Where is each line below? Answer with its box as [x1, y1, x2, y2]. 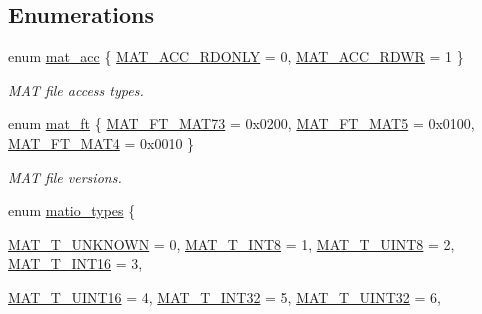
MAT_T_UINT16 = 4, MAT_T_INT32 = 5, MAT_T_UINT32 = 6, [8, 286, 441, 307]
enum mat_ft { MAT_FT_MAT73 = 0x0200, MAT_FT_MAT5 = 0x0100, [8, 113, 475, 134]
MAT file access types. [8, 79, 144, 100]
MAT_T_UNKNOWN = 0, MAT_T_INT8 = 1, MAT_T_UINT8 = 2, [8, 233, 455, 254]
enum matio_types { [8, 200, 136, 221]
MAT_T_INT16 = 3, [8, 253, 143, 274]
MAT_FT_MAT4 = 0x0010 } [8, 132, 195, 153]
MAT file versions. [8, 166, 122, 187]
